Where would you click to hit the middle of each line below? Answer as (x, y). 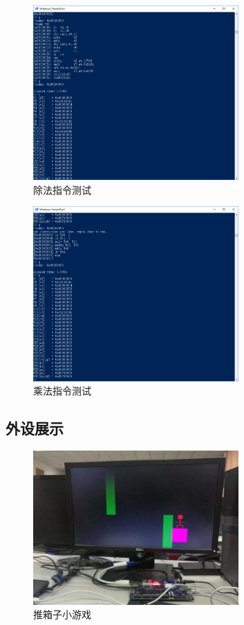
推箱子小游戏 (62, 614)
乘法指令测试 (62, 391)
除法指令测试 (62, 189)
